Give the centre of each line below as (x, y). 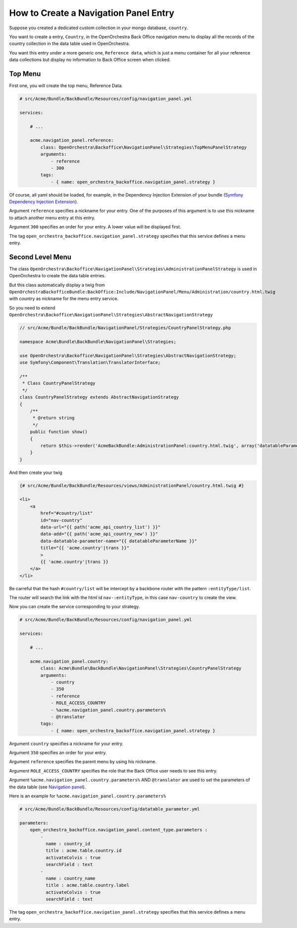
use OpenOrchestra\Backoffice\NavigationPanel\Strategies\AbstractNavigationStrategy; (128, 356)
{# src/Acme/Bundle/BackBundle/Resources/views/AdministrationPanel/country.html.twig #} (132, 486)
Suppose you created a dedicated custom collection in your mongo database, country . (99, 28)
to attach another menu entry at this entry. (52, 217)
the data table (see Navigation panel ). (48, 787)
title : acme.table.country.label (87, 885)
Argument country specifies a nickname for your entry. (66, 743)
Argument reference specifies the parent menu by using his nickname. (83, 762)
